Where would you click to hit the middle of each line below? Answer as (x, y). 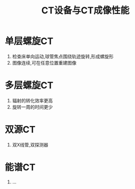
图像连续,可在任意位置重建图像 (44, 62)
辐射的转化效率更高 (32, 100)
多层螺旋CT (29, 86)
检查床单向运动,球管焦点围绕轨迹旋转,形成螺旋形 (63, 56)
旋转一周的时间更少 (32, 107)
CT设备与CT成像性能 (85, 10)
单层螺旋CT (29, 41)
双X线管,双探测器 (30, 144)
